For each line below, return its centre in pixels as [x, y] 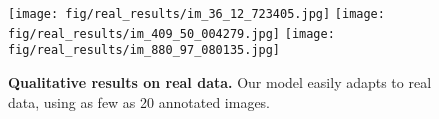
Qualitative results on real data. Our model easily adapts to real [220, 81]
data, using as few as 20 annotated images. [139, 101]
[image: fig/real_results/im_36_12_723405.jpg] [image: [196, 14]
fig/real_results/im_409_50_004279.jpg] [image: [171, 33]
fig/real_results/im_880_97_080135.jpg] [144, 50]
